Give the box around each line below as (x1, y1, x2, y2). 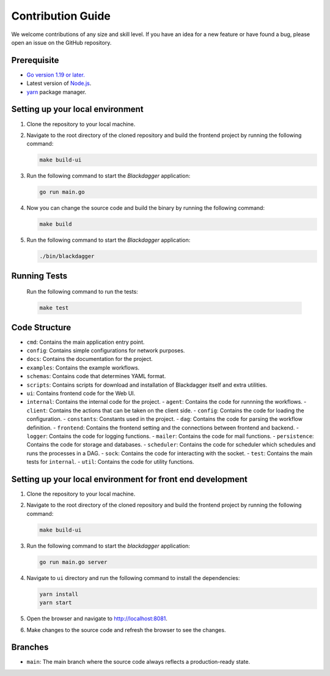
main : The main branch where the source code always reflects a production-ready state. (26, 658, 251, 666)
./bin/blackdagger (39, 253, 95, 260)
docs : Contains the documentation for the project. (26, 355, 153, 363)
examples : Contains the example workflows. (26, 364, 140, 371)
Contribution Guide (11, 9, 111, 23)
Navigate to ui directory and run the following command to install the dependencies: (26, 574, 240, 581)
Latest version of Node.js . (26, 80, 92, 87)
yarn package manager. (26, 88, 87, 95)
